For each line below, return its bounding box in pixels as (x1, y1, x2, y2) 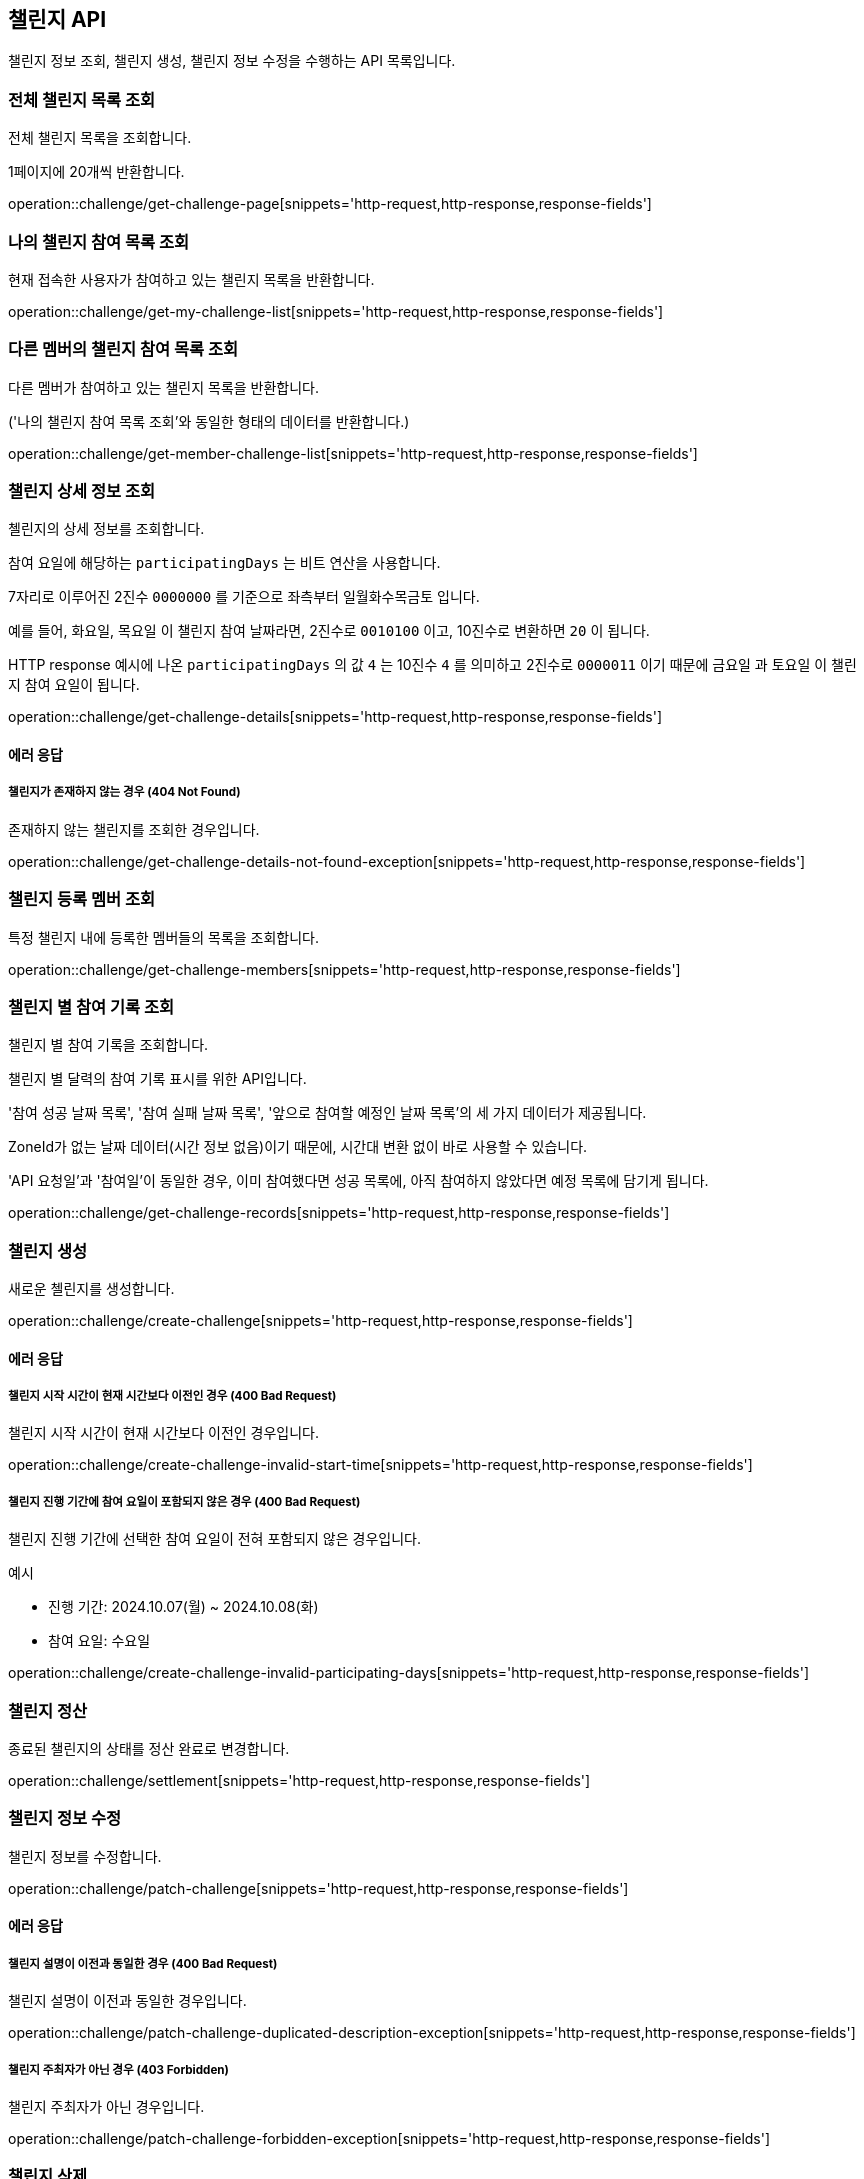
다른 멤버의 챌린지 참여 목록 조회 (8, 339, 239, 360)
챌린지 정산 (8, 1700, 88, 1721)
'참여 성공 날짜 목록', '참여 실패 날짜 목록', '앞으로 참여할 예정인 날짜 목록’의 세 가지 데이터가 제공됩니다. (8, 1104, 647, 1122)
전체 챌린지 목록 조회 (8, 89, 156, 110)
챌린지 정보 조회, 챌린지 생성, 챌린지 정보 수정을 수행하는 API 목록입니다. (8, 52, 456, 70)
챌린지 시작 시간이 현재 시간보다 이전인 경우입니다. (8, 1424, 320, 1442)
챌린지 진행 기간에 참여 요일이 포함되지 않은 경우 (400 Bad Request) (8, 1494, 361, 1509)
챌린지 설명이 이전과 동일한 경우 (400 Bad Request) (8, 1956, 278, 1971)
